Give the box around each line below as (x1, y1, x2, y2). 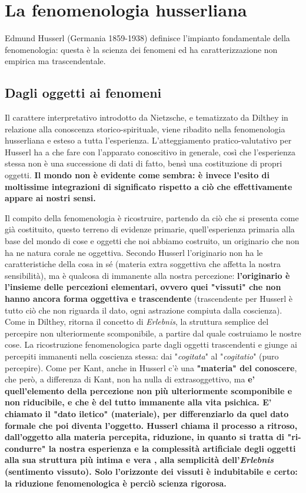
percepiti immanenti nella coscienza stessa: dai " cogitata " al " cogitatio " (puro (5, 349, 279, 362)
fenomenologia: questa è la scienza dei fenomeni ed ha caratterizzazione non (5, 43, 278, 55)
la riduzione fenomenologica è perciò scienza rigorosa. (5, 477, 227, 489)
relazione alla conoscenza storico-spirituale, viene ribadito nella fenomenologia (5, 122, 285, 135)
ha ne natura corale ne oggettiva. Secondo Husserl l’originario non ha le (5, 246, 263, 258)
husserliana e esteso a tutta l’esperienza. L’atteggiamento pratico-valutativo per (5, 134, 292, 146)
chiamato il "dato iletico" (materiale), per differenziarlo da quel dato (5, 407, 289, 419)
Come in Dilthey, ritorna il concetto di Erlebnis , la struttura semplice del (5, 315, 269, 328)
